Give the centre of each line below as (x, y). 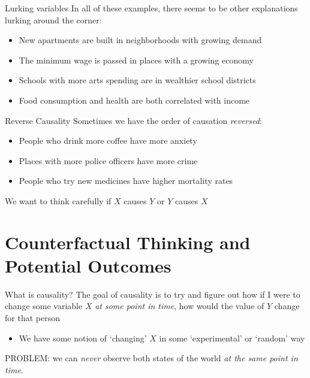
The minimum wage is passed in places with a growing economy (136, 60)
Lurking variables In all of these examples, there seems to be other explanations (151, 8)
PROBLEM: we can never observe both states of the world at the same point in (151, 358)
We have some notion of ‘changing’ (83, 338)
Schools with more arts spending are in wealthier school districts (137, 80)
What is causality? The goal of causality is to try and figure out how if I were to (153, 294)
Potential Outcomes (88, 265)
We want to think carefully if (58, 200)
